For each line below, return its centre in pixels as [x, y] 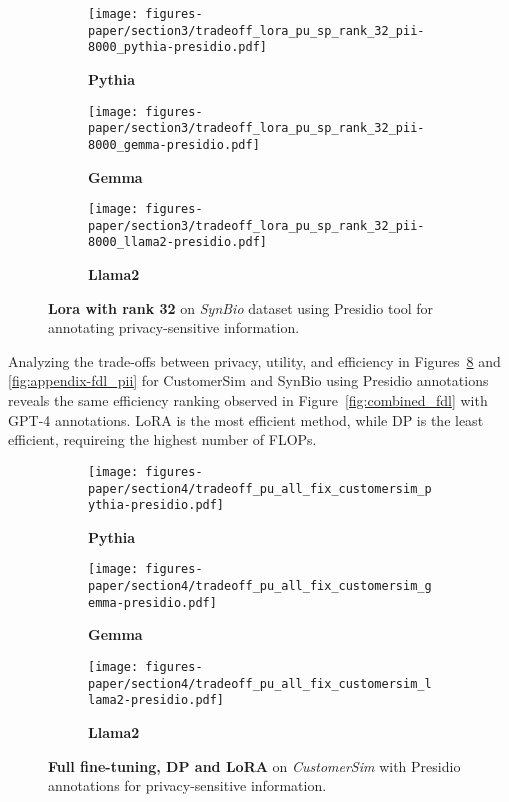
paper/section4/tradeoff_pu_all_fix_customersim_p [260, 488]
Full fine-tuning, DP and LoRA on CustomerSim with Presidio [254, 765]
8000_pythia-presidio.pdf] [177, 47]
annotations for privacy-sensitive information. [187, 785]
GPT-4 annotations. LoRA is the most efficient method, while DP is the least [246, 419]
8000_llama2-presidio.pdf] [177, 242]
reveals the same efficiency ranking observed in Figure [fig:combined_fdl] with [248, 400]
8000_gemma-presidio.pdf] [174, 144]
